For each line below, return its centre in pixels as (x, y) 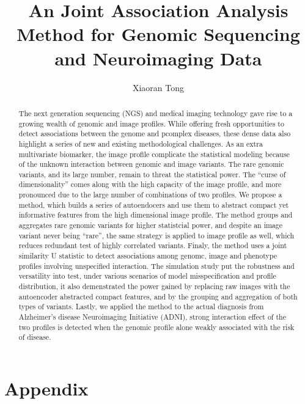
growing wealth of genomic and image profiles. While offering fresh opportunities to (151, 123)
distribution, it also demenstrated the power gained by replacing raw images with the (154, 286)
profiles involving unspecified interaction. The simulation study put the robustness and (156, 266)
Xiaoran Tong (158, 87)
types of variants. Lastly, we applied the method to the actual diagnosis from (141, 307)
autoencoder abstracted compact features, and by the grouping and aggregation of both (158, 296)
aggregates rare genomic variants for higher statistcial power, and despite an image (151, 225)
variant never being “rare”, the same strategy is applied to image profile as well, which (156, 235)
